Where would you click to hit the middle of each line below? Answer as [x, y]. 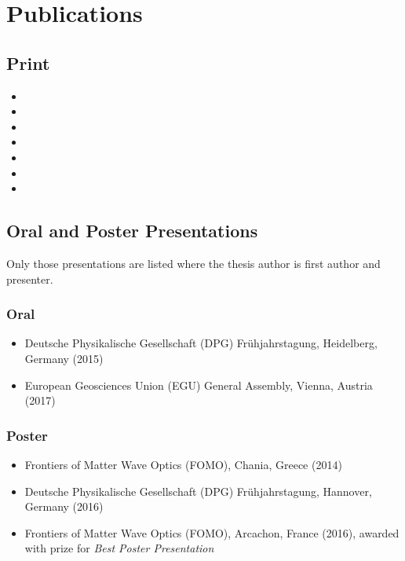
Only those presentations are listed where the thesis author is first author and [193, 263]
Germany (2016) [64, 506]
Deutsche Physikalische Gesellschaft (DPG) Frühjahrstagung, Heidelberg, [201, 343]
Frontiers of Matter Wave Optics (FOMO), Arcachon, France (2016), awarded [212, 532]
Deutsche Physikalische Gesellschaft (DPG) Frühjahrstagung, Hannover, [198, 491]
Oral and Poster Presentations [132, 231]
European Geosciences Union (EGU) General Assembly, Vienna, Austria [199, 385]
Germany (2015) [64, 358]
